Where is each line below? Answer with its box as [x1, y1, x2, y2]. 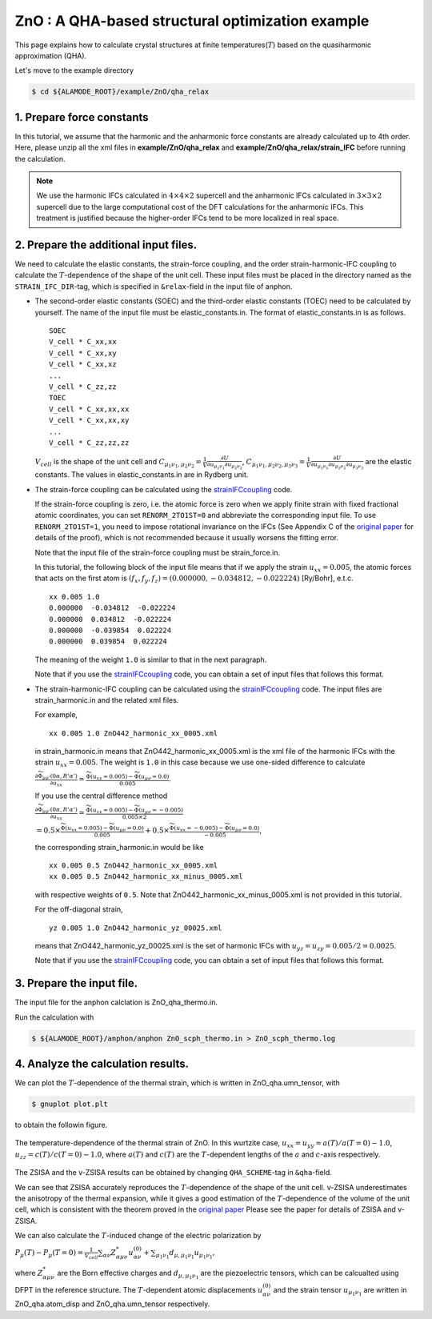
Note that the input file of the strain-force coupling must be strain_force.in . [34, 547, 280, 557]
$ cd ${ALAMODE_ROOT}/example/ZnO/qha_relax [31, 87, 210, 96]
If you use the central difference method [34, 791, 168, 800]
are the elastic [365, 457, 412, 467]
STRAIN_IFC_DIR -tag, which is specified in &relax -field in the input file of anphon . [14, 281, 293, 291]
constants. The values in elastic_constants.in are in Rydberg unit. [34, 470, 249, 479]
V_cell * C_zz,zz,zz [49, 438, 130, 447]
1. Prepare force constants [14, 110, 149, 124]
